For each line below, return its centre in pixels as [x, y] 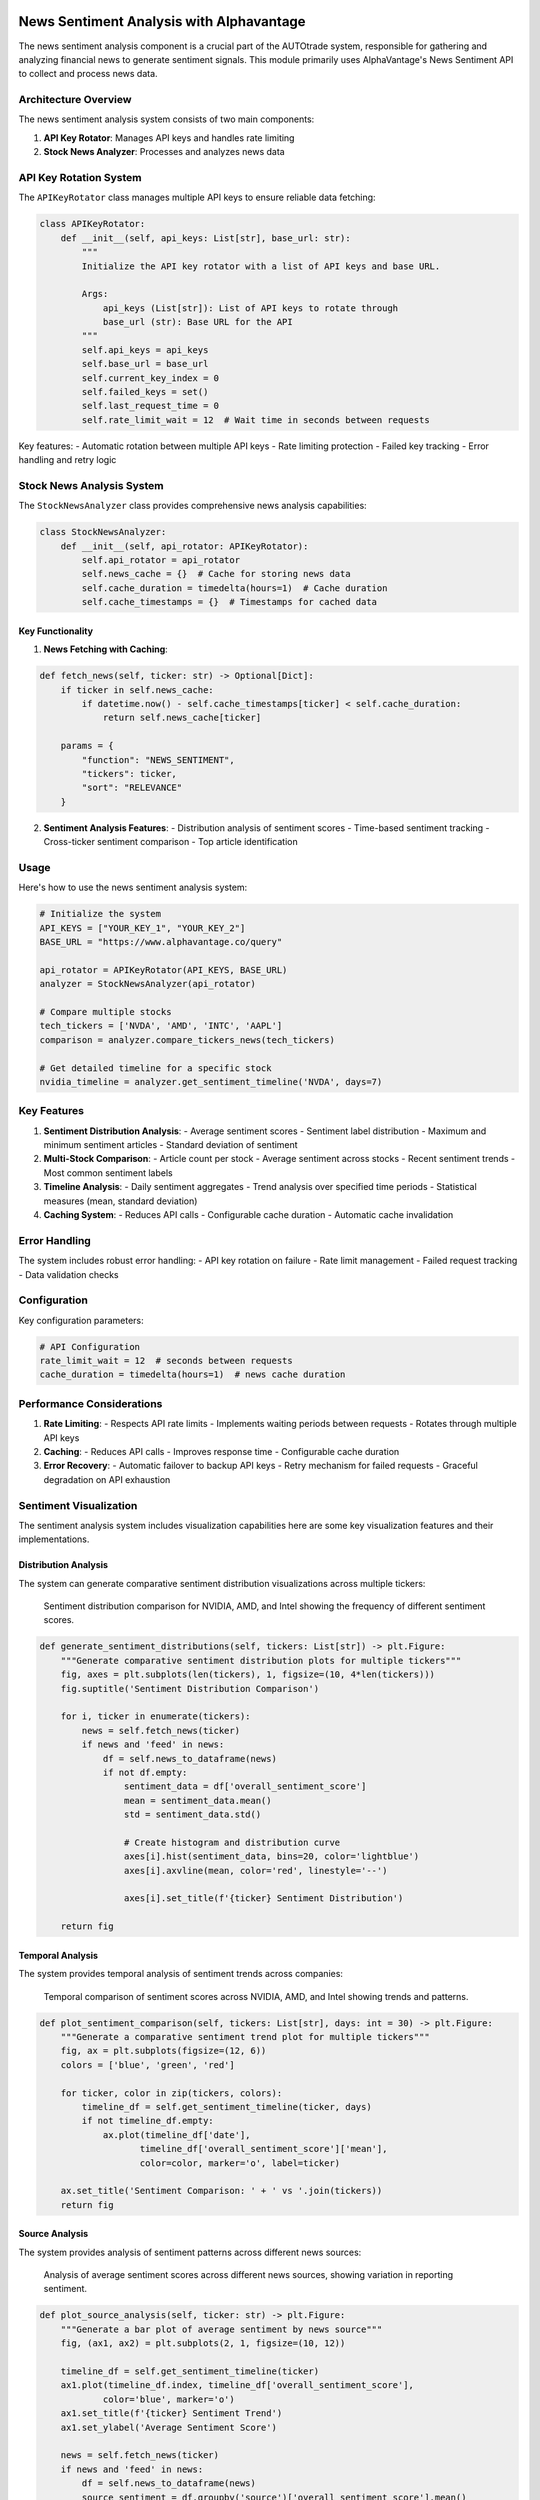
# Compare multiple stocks [105, 1011]
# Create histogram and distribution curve [232, 1842]
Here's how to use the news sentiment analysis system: [133, 887]
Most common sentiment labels [108, 1172]
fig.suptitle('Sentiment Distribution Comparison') [190, 1688]
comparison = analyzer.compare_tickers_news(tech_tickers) [187, 1039]
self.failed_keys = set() [145, 392]
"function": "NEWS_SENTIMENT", [158, 759]
